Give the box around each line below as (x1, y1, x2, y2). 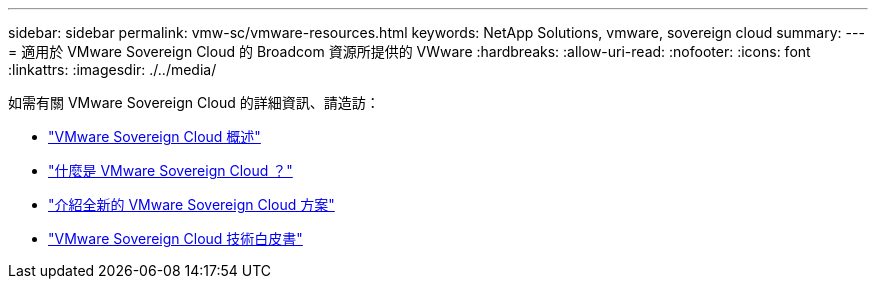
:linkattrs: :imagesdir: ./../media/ (8, 61, 217, 78)
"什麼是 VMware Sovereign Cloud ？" (48, 162, 293, 179)
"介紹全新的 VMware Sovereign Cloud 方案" (48, 196, 335, 213)
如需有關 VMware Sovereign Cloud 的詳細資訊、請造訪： (8, 94, 380, 111)
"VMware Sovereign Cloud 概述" (48, 128, 261, 145)
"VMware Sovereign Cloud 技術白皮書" (48, 230, 303, 247)
